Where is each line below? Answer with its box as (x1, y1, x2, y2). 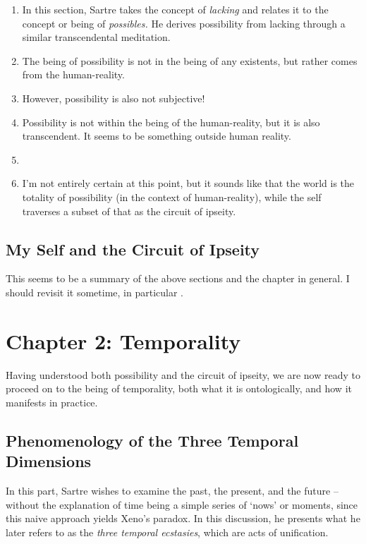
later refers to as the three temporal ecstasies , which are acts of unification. (6, 524, 329, 539)
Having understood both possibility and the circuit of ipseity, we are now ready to (6, 367, 360, 382)
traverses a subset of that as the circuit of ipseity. (22, 203, 236, 218)
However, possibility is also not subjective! (22, 90, 205, 105)
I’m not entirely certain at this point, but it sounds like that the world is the (22, 176, 355, 191)
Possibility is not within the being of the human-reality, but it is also (22, 114, 320, 129)
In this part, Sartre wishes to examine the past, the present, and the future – (6, 483, 338, 498)
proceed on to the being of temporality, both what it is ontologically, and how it (6, 381, 352, 396)
